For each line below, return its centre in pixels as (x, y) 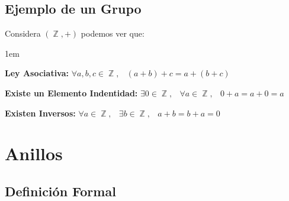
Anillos (34, 153)
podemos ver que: (113, 33)
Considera (23, 33)
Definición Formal (60, 191)
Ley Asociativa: (37, 73)
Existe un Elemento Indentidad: (71, 93)
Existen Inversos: (40, 113)
